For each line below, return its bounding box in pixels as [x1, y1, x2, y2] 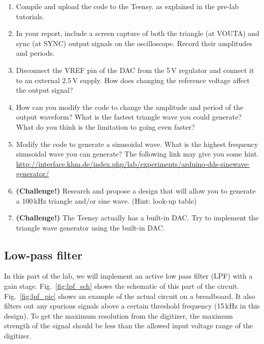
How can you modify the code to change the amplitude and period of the [16, 101, 244, 112]
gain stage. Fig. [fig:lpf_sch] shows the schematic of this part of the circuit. [4, 281, 239, 291]
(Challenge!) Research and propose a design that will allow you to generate [16, 185, 256, 196]
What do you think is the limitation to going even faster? [16, 121, 195, 132]
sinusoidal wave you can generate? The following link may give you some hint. [16, 148, 259, 159]
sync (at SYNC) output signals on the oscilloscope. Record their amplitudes [16, 37, 252, 48]
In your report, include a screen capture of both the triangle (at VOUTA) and [16, 28, 259, 39]
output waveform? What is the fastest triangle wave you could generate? [16, 111, 242, 122]
